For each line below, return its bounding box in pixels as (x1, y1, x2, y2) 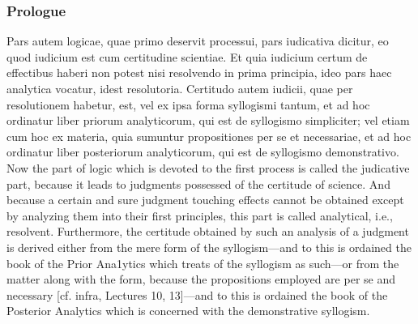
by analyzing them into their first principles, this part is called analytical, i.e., (6, 207, 393, 224)
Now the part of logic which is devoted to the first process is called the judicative (6, 159, 410, 176)
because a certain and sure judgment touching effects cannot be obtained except (6, 191, 404, 208)
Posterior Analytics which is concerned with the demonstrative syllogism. (6, 302, 370, 319)
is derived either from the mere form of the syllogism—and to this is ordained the (6, 238, 412, 255)
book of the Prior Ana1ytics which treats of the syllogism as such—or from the (6, 254, 399, 271)
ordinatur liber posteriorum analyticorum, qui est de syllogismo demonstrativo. (6, 143, 399, 160)
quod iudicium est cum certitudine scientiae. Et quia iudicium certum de (6, 48, 368, 65)
